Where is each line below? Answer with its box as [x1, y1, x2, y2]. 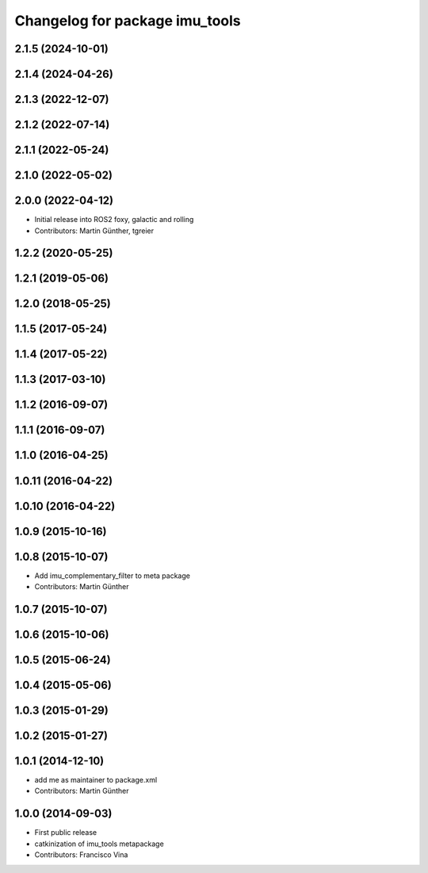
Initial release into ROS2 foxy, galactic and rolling [34, 215, 194, 224]
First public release [34, 828, 97, 837]
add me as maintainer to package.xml [34, 775, 158, 785]
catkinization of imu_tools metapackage [34, 839, 164, 848]
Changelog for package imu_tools [14, 12, 241, 29]
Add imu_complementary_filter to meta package [34, 571, 190, 580]
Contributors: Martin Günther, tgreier [34, 226, 155, 235]
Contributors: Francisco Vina [34, 850, 128, 860]
